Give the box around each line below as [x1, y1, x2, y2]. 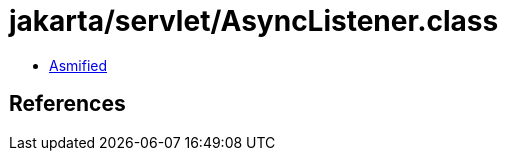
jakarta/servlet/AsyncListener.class [9, 4, 499, 38]
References [9, 91, 126, 117]
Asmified [49, 56, 108, 74]
